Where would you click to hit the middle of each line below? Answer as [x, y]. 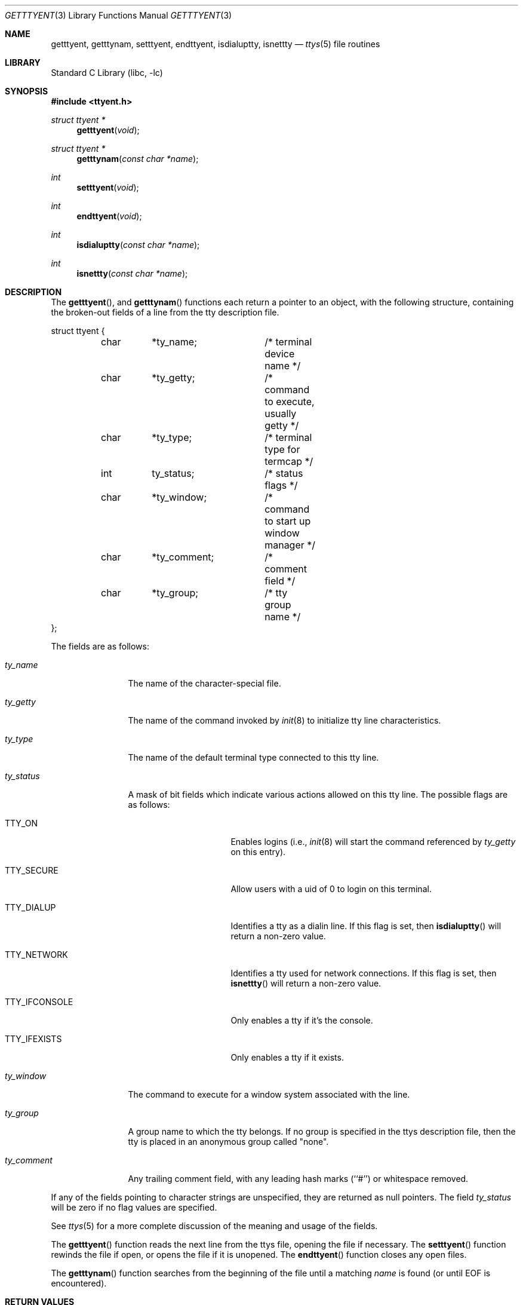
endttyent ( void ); [109, 216]
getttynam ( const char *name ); [138, 159]
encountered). [79, 1283]
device [280, 354]
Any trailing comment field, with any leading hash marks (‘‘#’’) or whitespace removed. [298, 1179]
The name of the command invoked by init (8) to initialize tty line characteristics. [284, 720]
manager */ [290, 545]
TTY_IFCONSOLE [39, 1002]
